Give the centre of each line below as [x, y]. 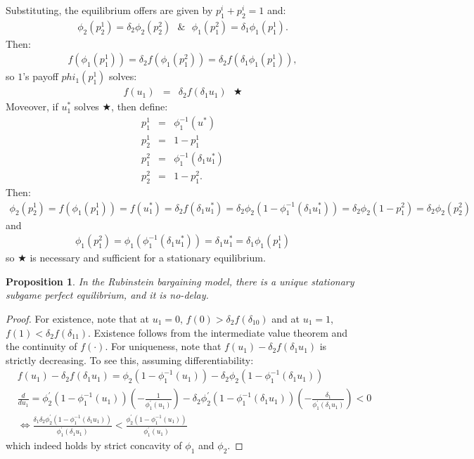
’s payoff [40, 76]
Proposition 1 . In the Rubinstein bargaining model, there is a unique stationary [180, 281]
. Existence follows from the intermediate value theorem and [218, 332]
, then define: [140, 106]
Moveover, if [32, 106]
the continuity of [41, 346]
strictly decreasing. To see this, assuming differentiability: [130, 360]
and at [286, 318]
